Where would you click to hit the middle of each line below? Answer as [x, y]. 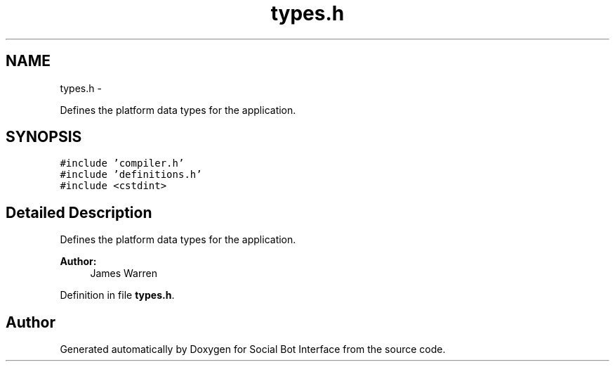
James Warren [124, 273]
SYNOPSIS [44, 137]
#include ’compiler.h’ [122, 163]
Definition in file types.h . [117, 295]
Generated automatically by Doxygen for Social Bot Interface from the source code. [253, 349]
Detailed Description [79, 212]
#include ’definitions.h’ [131, 175]
